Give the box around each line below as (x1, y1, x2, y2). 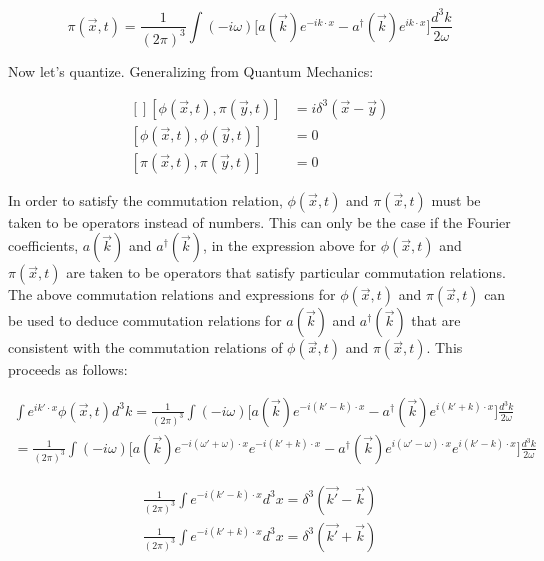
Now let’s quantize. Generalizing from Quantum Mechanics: (8, 60, 374, 81)
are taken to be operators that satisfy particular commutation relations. (66, 262, 506, 283)
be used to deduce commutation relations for (8, 310, 282, 331)
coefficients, (8, 235, 79, 256)
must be (431, 189, 481, 210)
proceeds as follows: (8, 359, 128, 380)
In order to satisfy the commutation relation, (8, 189, 283, 210)
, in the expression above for (203, 235, 376, 256)
